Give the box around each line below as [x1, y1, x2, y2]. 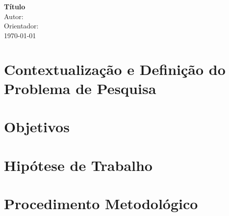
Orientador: [4, 21, 39, 31]
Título [4, 1, 25, 11]
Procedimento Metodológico [4, 193, 198, 213]
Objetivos [4, 117, 70, 137]
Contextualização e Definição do [4, 59, 226, 79]
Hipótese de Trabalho [4, 155, 153, 175]
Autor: [4, 11, 24, 21]
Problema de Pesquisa [4, 78, 156, 98]
